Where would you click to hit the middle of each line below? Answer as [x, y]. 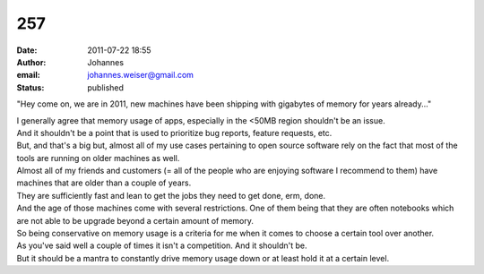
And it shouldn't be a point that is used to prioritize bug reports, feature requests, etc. [174, 133]
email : [28, 75]
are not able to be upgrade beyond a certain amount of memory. [135, 220]
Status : [30, 87]
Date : [27, 50]
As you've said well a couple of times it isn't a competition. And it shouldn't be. [162, 245]
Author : [31, 62]
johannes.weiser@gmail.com [141, 75]
